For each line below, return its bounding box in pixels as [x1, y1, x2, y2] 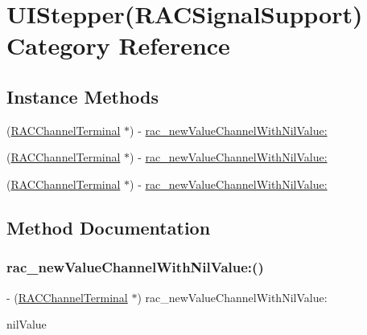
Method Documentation [6, 214, 211, 239]
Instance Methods [6, 84, 159, 108]
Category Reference [6, 29, 230, 62]
